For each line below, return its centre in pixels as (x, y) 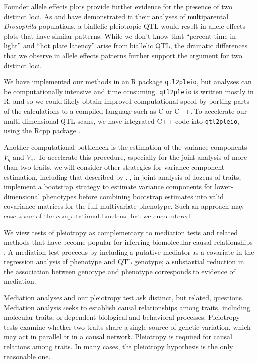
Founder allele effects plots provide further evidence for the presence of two (118, 6)
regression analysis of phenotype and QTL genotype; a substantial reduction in (124, 261)
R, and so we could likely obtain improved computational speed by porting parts (127, 101)
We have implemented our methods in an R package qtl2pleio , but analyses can (128, 82)
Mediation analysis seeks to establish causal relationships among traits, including (127, 307)
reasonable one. (27, 356)
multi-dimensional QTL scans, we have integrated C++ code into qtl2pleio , (122, 120)
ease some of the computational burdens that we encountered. (98, 215)
